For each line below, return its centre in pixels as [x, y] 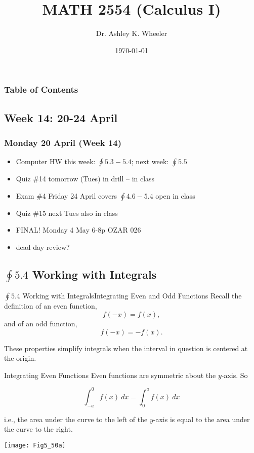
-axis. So [235, 375]
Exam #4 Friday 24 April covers [67, 195]
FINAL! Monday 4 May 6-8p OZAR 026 [78, 230]
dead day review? [43, 247]
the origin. [20, 358]
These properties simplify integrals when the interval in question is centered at [126, 348]
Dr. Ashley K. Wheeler [132, 33]
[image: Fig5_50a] [35, 445]
